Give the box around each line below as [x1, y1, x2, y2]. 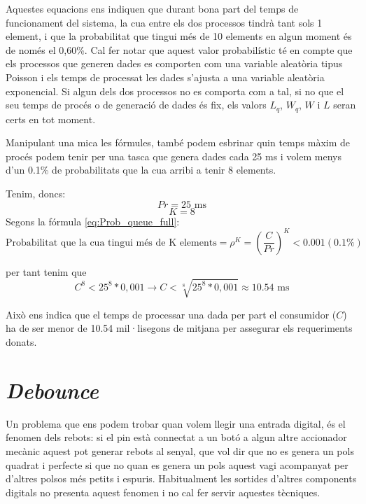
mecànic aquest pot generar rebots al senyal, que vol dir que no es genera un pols [6, 443, 354, 458]
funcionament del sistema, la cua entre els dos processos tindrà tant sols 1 [6, 15, 323, 29]
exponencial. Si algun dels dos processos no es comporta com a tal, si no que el [6, 83, 344, 98]
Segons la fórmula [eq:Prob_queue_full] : [6, 213, 180, 228]
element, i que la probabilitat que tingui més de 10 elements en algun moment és [6, 29, 352, 43]
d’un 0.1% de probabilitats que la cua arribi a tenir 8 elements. [6, 162, 276, 177]
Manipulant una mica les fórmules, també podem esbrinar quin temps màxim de [6, 135, 350, 150]
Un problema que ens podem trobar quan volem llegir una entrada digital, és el [6, 416, 346, 430]
